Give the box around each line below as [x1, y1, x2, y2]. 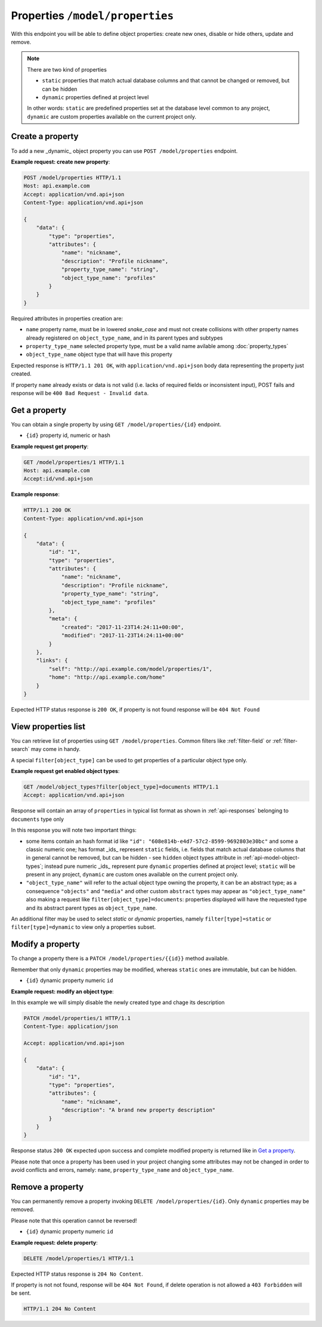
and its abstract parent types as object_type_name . [26, 904, 157, 912]
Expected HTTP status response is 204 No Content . [11, 1270, 143, 1277]
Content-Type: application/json [23, 1023, 119, 1030]
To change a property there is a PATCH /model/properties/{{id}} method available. [11, 955, 229, 962]
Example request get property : [11, 442, 89, 450]
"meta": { [48, 615, 78, 622]
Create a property [11, 131, 79, 141]
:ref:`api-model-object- [242, 854, 300, 861]
